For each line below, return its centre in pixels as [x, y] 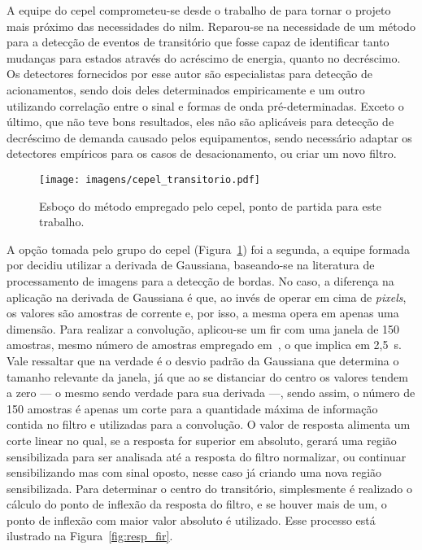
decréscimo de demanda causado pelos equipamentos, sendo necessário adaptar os [209, 137]
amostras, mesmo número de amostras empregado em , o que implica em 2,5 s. [204, 345]
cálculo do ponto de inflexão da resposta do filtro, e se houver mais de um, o [197, 504]
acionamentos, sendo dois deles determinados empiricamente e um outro [186, 89]
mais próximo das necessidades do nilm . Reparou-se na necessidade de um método [211, 26]
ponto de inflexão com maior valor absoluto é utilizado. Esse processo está [191, 519]
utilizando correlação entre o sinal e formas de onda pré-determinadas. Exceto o [205, 105]
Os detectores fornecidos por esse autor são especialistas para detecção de [189, 74]
